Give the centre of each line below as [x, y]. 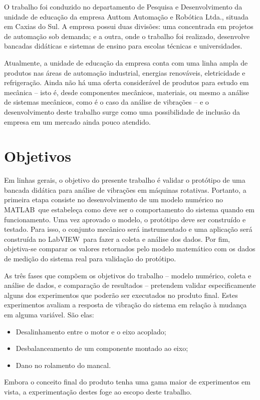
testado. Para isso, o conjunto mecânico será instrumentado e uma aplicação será [128, 229]
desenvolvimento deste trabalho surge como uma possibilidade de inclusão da [122, 111]
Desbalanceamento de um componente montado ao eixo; [102, 348]
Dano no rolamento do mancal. [63, 365]
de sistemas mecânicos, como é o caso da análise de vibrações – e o [106, 102]
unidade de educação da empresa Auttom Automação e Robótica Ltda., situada [126, 16]
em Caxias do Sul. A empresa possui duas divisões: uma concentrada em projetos [129, 26]
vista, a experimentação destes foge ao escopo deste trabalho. [98, 391]
